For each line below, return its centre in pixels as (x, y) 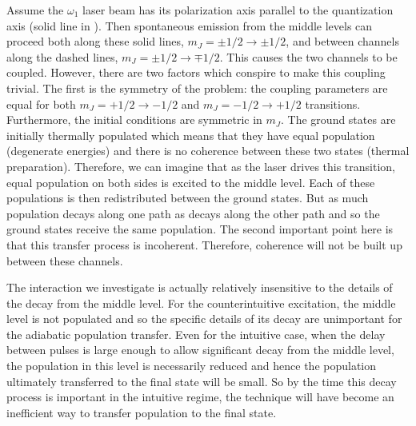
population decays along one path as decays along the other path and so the (193, 213)
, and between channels (342, 41)
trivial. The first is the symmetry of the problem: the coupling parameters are (197, 88)
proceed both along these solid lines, (95, 41)
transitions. (333, 104)
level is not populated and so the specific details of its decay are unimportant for (204, 319)
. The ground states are (338, 119)
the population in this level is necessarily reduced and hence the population (192, 366)
